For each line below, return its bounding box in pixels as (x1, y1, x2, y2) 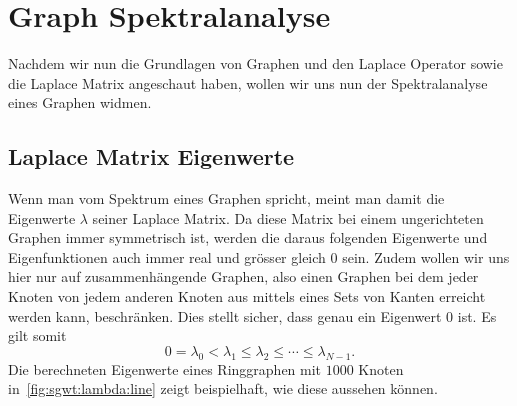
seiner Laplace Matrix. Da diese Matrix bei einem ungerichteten (92, 207, 484, 228)
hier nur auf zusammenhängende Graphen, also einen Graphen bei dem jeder (8, 266, 479, 287)
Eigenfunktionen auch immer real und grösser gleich (8, 246, 326, 267)
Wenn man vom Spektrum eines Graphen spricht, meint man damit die (8, 188, 445, 209)
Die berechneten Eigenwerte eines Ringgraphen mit (8, 358, 322, 379)
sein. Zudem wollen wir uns (342, 246, 510, 267)
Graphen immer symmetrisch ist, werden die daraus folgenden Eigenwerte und (8, 227, 488, 248)
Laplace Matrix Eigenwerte (8, 141, 295, 172)
